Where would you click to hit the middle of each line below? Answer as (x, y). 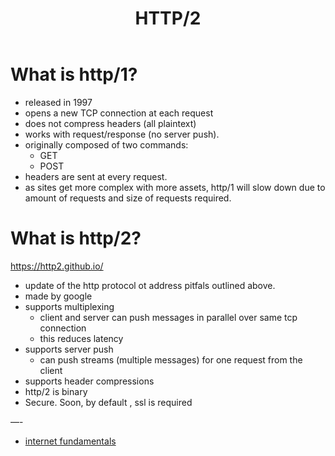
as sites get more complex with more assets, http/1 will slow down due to (175, 187)
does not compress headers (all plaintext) (110, 123)
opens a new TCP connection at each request (119, 113)
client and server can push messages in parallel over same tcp (168, 317)
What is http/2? (76, 238)
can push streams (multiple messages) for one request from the (171, 359)
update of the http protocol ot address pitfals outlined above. (150, 285)
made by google (58, 296)
